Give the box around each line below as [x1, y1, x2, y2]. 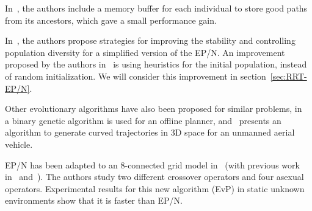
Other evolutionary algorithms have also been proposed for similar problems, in [5, 102, 302, 115]
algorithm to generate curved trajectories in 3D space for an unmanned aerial [5, 126, 295, 139]
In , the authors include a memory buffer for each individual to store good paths [5, 2, 308, 14]
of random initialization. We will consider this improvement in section [5, 69, 266, 82]
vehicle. [5, 137, 33, 150]
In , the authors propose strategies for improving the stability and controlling [5, 34, 296, 47]
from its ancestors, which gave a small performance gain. [5, 13, 217, 26]
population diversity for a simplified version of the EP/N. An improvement [5, 46, 285, 58]
